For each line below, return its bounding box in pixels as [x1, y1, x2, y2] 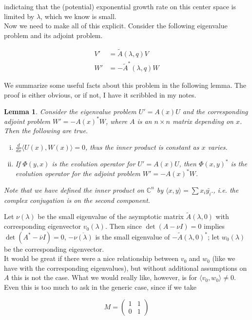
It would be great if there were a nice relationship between [4, 253, 178, 263]
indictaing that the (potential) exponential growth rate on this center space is [4, 1, 236, 11]
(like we [212, 253, 235, 263]
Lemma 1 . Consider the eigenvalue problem [4, 106, 136, 116]
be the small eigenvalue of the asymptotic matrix [38, 211, 184, 221]
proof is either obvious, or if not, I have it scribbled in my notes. [4, 89, 196, 100]
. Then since [105, 221, 142, 231]
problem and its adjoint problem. [4, 30, 103, 40]
